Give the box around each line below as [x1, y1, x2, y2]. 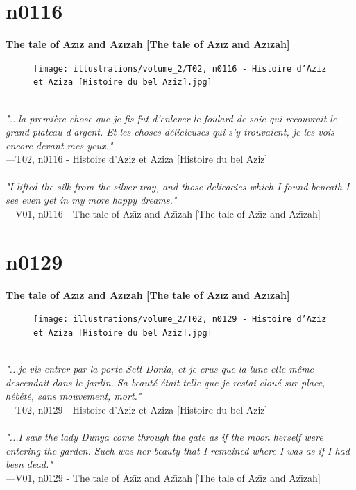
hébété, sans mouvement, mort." [6, 389, 142, 403]
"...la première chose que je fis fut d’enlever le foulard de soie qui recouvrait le [6, 111, 337, 125]
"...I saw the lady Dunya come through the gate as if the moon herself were [6, 429, 323, 443]
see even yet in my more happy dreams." [6, 193, 177, 207]
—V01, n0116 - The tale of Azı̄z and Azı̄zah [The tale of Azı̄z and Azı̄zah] [6, 206, 321, 220]
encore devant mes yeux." [6, 138, 113, 152]
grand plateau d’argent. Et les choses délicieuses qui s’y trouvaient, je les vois [6, 124, 334, 139]
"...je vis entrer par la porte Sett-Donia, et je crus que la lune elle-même [6, 361, 314, 375]
